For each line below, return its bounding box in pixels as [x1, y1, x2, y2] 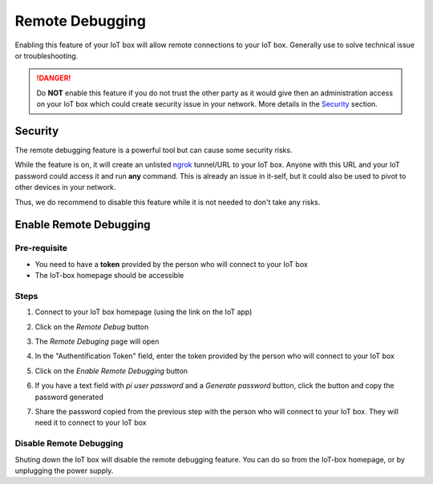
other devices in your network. [14, 183, 116, 192]
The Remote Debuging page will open [34, 337, 160, 346]
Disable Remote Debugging [14, 438, 123, 449]
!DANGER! [36, 73, 71, 83]
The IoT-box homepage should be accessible [34, 271, 184, 280]
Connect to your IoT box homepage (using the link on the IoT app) [34, 307, 253, 317]
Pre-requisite [14, 243, 68, 254]
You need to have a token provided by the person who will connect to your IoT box [34, 259, 308, 268]
